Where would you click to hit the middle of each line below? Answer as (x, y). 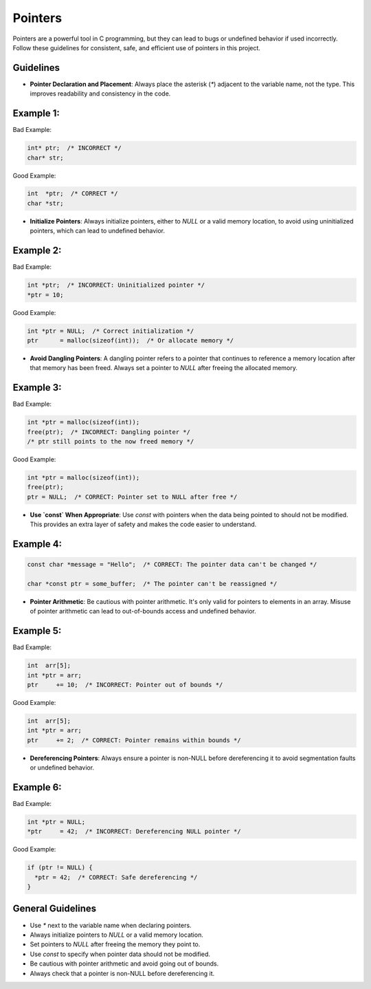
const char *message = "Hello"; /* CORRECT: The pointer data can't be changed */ (172, 565)
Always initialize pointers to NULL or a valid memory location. (117, 935)
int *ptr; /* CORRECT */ (72, 194)
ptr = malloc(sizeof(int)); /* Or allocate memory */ (131, 340)
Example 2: (37, 251)
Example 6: (37, 787)
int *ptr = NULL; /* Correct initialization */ (111, 331)
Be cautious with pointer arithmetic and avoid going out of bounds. (124, 964)
